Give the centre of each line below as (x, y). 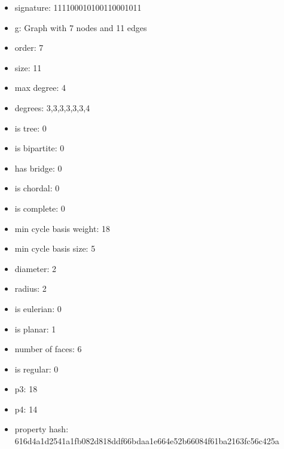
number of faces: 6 (48, 349)
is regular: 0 (36, 369)
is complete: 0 (40, 208)
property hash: (42, 429)
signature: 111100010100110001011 (78, 7)
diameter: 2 (36, 268)
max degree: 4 (40, 88)
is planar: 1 (35, 329)
